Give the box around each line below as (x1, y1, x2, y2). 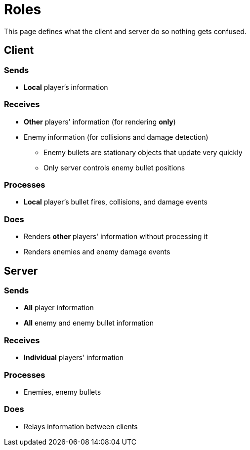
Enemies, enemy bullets (24, 387, 101, 396)
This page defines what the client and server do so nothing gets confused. (4, 27, 247, 36)
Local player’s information (24, 82, 108, 91)
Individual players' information (24, 353, 124, 362)
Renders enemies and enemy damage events (24, 247, 170, 256)
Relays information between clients (24, 422, 138, 431)
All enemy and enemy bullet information (24, 319, 154, 327)
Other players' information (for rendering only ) (24, 117, 176, 126)
